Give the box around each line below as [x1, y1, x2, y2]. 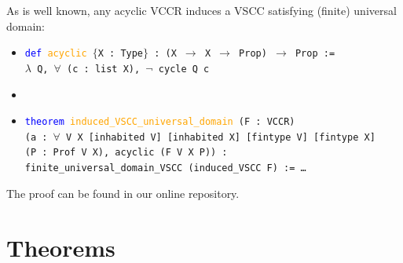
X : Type [97, 48, 144, 60]
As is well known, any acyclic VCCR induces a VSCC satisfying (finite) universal [6, 2, 397, 18]
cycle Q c [158, 63, 210, 75]
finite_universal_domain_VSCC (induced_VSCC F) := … [24, 163, 306, 174]
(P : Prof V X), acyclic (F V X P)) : [24, 147, 228, 159]
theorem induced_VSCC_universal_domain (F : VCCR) [24, 116, 295, 128]
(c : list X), [67, 63, 141, 75]
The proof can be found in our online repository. [6, 184, 240, 201]
